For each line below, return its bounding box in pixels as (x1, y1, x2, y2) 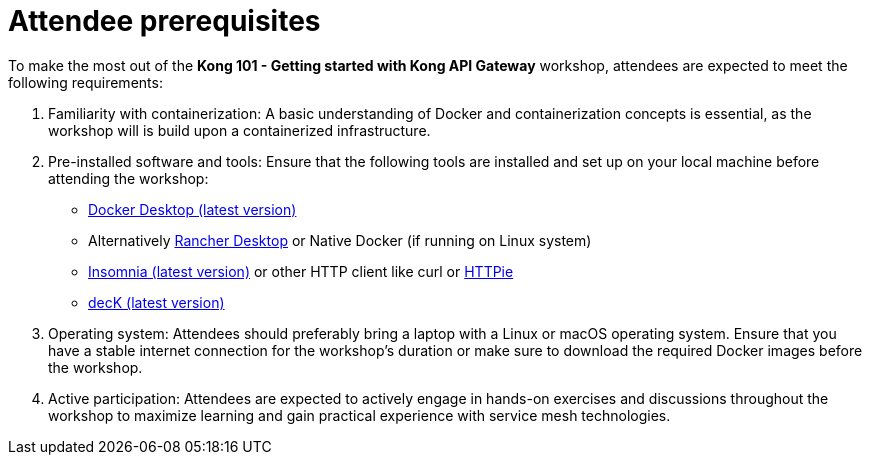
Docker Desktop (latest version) (88, 200, 297, 218)
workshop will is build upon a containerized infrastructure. (48, 121, 431, 139)
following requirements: (8, 73, 163, 91)
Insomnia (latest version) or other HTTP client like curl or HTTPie (88, 262, 514, 280)
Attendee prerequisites (8, 4, 321, 38)
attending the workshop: (48, 169, 209, 187)
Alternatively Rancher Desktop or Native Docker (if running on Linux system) (88, 231, 592, 249)
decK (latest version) (88, 293, 225, 311)
